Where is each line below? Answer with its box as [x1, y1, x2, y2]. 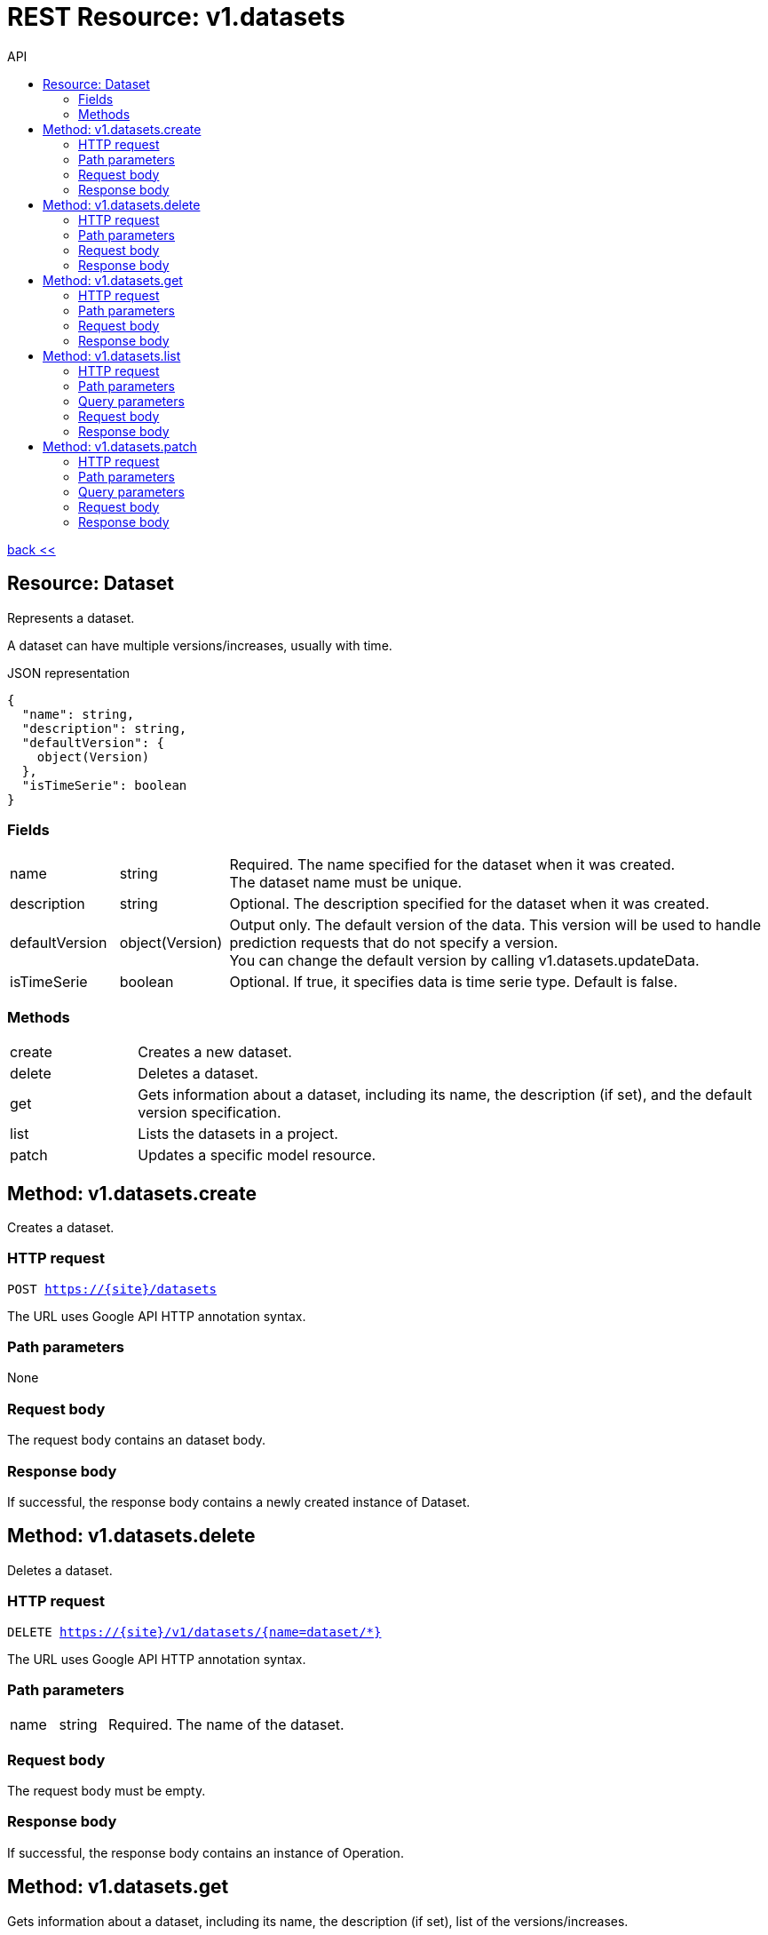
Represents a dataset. [7, 609, 135, 625]
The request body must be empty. [7, 1783, 206, 1799]
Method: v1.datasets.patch [43, 438, 197, 454]
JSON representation [7, 665, 131, 681]
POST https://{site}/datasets [7, 1281, 218, 1296]
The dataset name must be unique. [229, 873, 463, 892]
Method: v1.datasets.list [43, 347, 181, 363]
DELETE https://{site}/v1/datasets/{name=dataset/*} [7, 1624, 382, 1639]
